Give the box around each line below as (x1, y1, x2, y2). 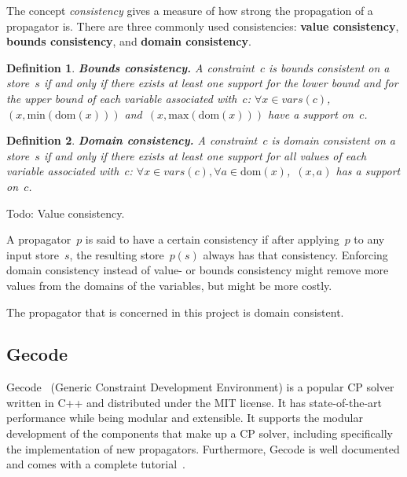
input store (6, 246, 60, 262)
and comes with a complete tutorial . (6, 456, 186, 472)
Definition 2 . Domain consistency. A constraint (6, 132, 258, 149)
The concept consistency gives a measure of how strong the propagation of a (6, 2, 373, 18)
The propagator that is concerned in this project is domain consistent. (6, 303, 344, 320)
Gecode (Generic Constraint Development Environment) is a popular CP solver (6, 379, 394, 395)
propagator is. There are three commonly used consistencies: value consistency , (6, 17, 399, 34)
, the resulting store (69, 246, 164, 262)
